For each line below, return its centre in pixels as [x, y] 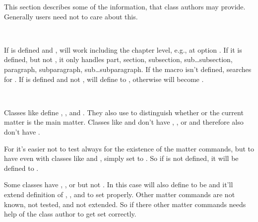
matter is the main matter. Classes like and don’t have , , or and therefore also [124, 122]
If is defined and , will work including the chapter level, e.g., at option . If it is [123, 49]
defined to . [21, 168]
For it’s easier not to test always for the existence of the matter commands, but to [129, 148]
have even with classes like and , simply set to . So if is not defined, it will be [121, 158]
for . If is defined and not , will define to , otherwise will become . [104, 79]
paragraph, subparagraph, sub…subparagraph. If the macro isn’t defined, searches [128, 69]
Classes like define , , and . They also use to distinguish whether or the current [124, 112]
